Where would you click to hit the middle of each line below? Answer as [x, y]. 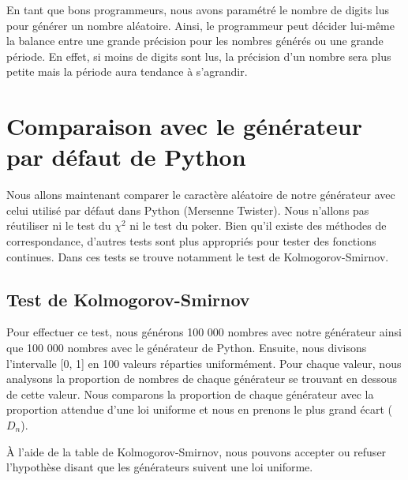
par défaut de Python [126, 157]
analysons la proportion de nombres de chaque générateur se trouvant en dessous [202, 379]
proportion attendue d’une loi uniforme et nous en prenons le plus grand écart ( [199, 409]
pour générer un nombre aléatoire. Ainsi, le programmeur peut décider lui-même [200, 25]
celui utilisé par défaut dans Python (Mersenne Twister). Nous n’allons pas [188, 210]
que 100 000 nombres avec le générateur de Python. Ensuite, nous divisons [187, 348]
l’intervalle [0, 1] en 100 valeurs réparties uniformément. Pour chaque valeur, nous [204, 363]
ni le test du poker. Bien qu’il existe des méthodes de [258, 225]
